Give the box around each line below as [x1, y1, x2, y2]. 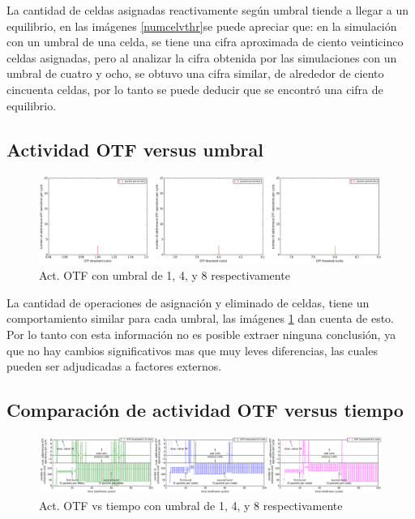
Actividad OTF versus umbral [6, 136, 263, 161]
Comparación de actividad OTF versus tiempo [6, 397, 404, 422]
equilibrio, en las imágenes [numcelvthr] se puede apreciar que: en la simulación [6, 17, 397, 34]
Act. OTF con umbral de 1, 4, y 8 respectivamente [39, 267, 290, 284]
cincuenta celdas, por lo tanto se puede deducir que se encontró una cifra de [6, 80, 383, 97]
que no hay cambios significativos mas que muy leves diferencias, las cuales [6, 341, 378, 358]
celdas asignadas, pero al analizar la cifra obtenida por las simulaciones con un [6, 49, 397, 66]
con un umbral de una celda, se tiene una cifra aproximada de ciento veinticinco [6, 33, 404, 50]
